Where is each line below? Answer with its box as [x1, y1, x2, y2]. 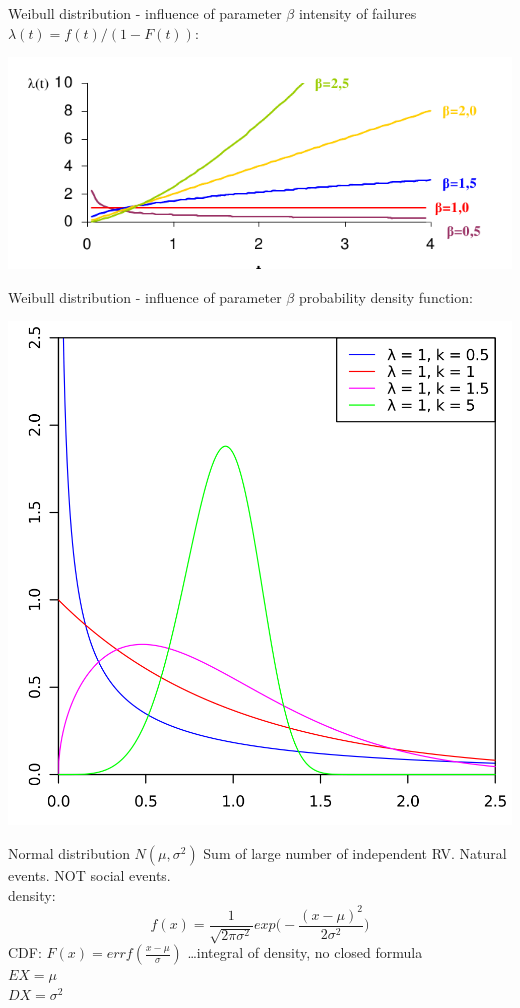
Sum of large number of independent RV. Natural [203, 843, 507, 864]
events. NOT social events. [8, 865, 171, 886]
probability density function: [298, 286, 473, 307]
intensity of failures [298, 3, 417, 23]
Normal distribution [8, 843, 130, 864]
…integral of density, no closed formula [187, 942, 423, 963]
